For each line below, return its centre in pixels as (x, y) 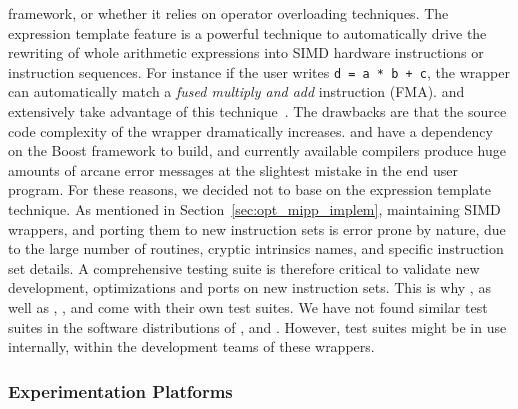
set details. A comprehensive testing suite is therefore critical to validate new (244, 267)
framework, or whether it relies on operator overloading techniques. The (228, 13)
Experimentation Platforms (120, 390)
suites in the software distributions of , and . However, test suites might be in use (257, 326)
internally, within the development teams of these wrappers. (191, 346)
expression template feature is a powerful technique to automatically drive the (247, 32)
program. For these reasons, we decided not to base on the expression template (250, 189)
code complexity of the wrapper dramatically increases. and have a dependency (250, 130)
